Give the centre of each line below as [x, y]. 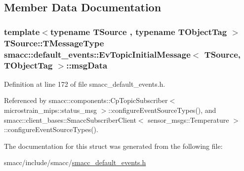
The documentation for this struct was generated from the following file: [113, 146]
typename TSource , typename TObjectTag [139, 31]
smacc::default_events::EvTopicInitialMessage [97, 54]
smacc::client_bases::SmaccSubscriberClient [70, 120]
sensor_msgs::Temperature [188, 120]
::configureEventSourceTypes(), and [162, 110]
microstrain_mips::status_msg [50, 110]
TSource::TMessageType [54, 43]
